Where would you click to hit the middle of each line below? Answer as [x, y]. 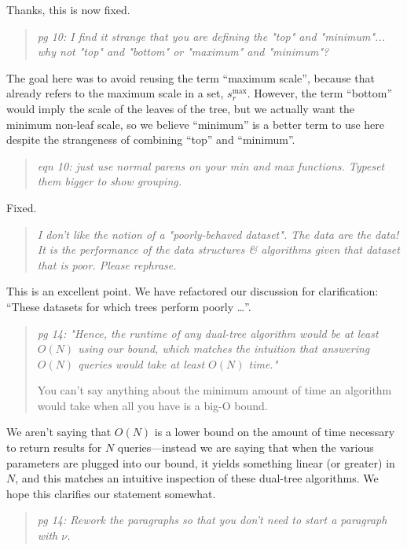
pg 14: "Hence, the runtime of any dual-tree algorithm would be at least [208, 333]
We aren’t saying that [59, 432]
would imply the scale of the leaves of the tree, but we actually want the [181, 108]
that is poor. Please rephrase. [107, 264]
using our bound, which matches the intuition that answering [224, 348]
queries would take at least [141, 363]
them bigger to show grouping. [110, 181]
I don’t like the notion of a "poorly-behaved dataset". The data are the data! [218, 234]
